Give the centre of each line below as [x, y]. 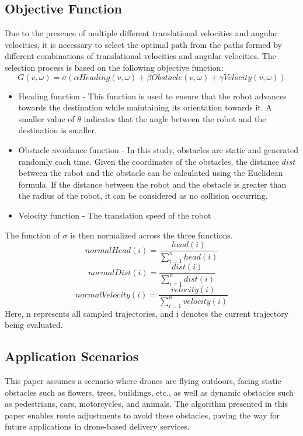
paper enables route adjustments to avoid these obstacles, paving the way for [142, 415]
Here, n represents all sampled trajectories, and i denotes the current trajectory [147, 313]
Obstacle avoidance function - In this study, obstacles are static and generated [159, 149]
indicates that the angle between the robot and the [175, 118]
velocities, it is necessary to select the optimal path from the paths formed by [143, 44]
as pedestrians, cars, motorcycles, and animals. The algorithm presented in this [146, 404]
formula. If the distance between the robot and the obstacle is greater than [152, 184]
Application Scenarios [72, 356]
